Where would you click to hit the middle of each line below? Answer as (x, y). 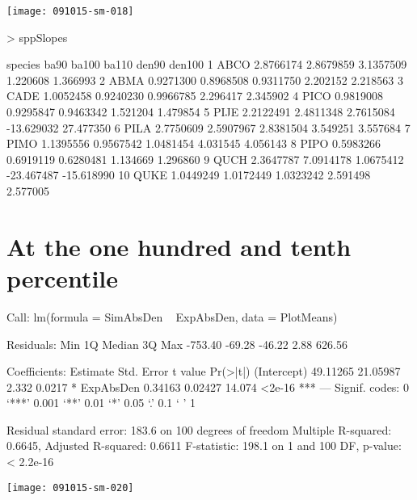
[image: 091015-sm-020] (70, 487)
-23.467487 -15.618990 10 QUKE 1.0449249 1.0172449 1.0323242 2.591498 (189, 175)
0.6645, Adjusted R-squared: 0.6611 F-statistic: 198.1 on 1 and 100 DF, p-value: (204, 445)
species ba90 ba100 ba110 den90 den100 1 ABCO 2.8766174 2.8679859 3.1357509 (207, 64)
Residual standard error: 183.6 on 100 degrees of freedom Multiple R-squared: (199, 429)
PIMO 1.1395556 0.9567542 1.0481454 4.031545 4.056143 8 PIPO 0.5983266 (194, 143)
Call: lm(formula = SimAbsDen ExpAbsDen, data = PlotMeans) (172, 316)
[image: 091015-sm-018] (70, 11)
